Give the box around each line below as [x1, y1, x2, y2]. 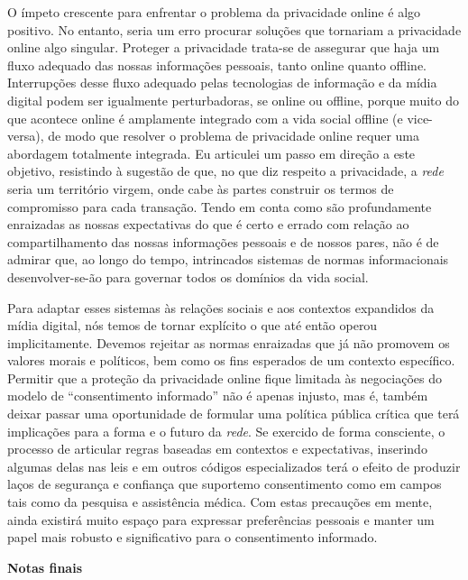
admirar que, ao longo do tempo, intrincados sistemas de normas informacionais [7, 250, 449, 269]
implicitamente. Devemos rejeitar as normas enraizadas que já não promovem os [7, 333, 450, 352]
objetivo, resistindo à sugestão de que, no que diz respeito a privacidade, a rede [7, 161, 444, 180]
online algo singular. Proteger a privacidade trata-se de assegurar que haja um [7, 38, 440, 57]
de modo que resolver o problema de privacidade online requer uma [48, 126, 419, 145]
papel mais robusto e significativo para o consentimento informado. [7, 528, 378, 547]
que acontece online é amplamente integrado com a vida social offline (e [7, 108, 403, 127]
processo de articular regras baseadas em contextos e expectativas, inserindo [7, 439, 427, 458]
